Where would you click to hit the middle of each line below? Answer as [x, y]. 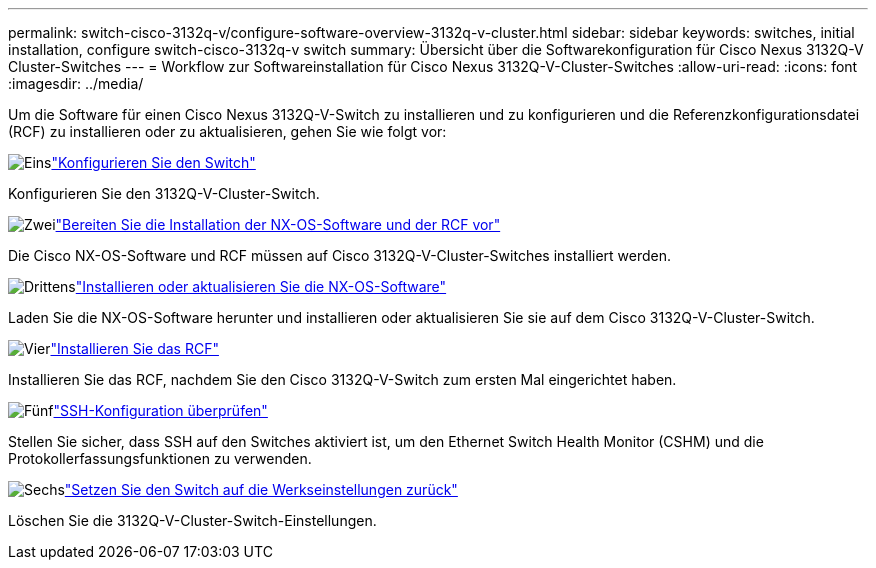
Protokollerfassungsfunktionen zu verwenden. [160, 458]
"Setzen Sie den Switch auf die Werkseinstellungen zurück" [261, 489]
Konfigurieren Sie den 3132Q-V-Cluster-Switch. [164, 193]
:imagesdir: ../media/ [76, 83]
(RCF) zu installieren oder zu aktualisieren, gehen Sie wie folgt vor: [227, 131]
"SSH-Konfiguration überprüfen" [160, 410]
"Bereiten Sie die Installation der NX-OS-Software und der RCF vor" [278, 224]
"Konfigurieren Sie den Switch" [153, 162]
